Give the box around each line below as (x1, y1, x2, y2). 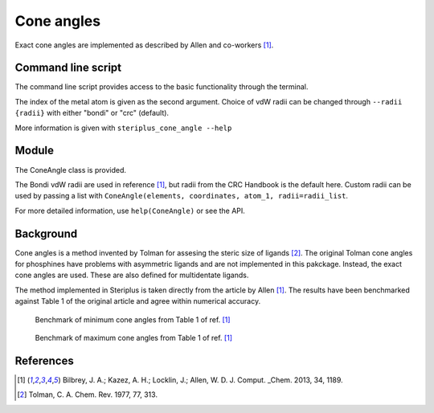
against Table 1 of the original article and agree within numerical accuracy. (14, 296, 261, 306)
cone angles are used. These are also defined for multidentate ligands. (14, 270, 249, 280)
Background (14, 227, 78, 240)
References (14, 354, 74, 367)
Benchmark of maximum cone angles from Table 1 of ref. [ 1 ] (35, 333, 233, 342)
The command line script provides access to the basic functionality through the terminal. (14, 82, 309, 92)
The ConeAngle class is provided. (14, 165, 127, 174)
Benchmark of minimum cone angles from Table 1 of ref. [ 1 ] (35, 314, 231, 325)
